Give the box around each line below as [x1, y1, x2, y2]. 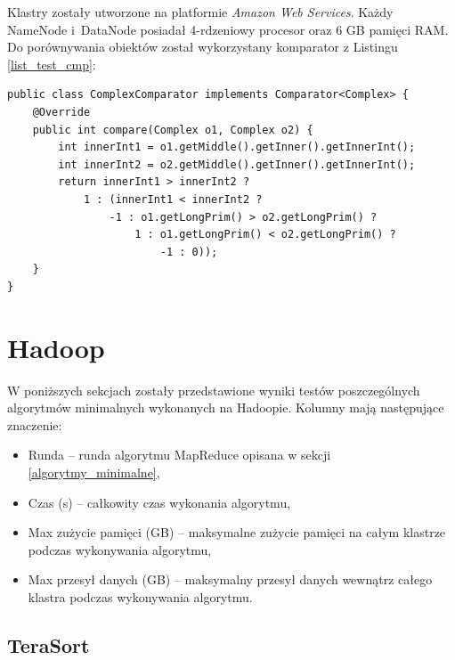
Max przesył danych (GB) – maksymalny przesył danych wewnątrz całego [28, 570, 433, 589]
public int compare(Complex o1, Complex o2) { [32, 123, 313, 136]
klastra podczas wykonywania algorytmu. [28, 587, 253, 606]
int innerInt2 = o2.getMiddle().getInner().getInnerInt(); [58, 158, 416, 171]
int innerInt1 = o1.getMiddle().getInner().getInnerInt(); [58, 141, 416, 154]
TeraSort [7, 631, 90, 658]
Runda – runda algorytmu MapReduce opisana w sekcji [28, 445, 331, 464]
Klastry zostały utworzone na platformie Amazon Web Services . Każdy [7, 3, 394, 20]
